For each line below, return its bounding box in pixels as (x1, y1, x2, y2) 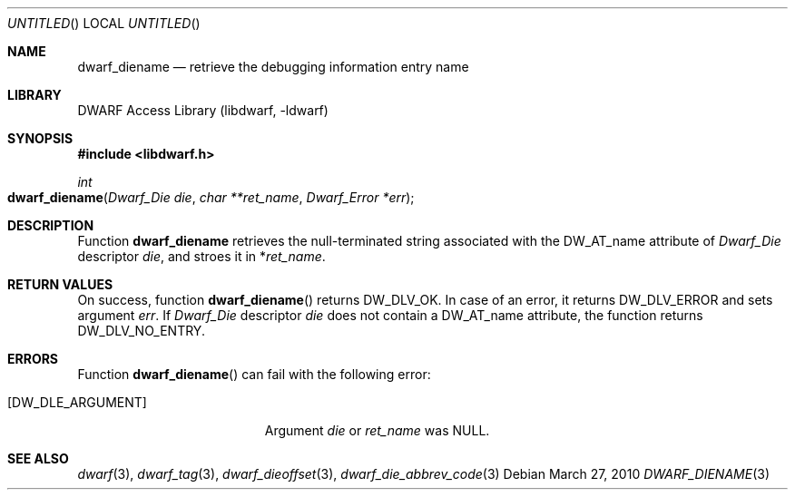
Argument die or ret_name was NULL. (264, 423, 490, 438)
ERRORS (7, 351, 59, 366)
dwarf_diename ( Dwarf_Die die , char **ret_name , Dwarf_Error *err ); (7, 190, 415, 205)
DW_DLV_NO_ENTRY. (77, 323, 205, 338)
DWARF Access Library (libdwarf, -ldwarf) (77, 102, 329, 118)
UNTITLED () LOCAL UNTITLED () (7, 15, 201, 31)
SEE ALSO (7, 451, 69, 466)
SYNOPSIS (7, 131, 74, 146)
